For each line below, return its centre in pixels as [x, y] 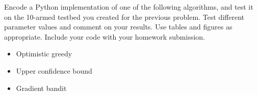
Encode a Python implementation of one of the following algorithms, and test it [129, 7]
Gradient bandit [41, 88]
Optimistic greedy [44, 54]
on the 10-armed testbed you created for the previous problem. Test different [124, 17]
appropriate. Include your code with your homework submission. [105, 36]
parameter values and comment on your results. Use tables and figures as [118, 27]
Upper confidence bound [54, 70]
